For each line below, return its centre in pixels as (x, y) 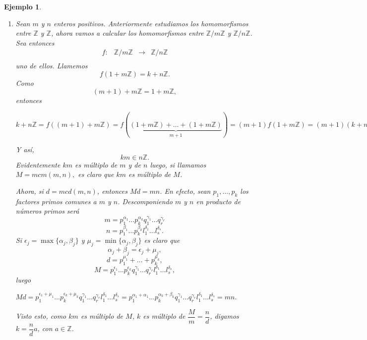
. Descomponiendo (145, 201)
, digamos (224, 316)
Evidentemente (38, 164)
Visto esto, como (41, 316)
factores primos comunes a (56, 201)
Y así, (25, 149)
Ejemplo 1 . (23, 6)
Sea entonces (35, 42)
